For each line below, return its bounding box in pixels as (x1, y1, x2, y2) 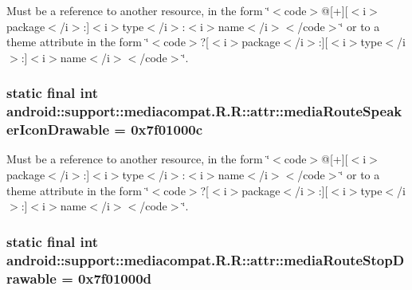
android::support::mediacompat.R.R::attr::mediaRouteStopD (6, 249, 405, 269)
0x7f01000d (78, 268, 152, 288)
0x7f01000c (131, 120, 203, 139)
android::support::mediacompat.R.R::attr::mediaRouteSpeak (6, 101, 402, 121)
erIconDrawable (6, 120, 110, 139)
